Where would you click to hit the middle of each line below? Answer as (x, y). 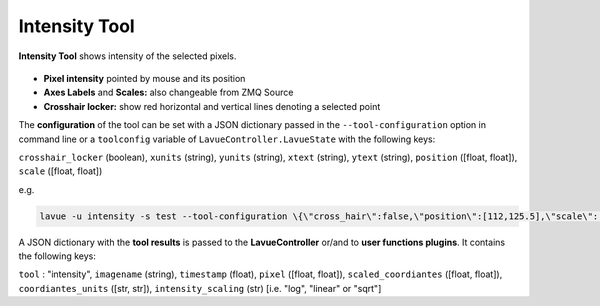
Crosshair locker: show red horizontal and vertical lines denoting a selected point (212, 106)
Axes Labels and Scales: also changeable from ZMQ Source (168, 92)
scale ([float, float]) (60, 171)
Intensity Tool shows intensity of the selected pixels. (127, 56)
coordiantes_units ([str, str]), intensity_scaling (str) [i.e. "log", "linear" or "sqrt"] (200, 288)
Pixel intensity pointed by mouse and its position (144, 78)
